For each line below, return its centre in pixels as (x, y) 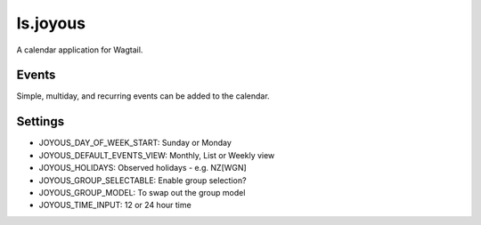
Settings (41, 121)
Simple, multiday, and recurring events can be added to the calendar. (143, 96)
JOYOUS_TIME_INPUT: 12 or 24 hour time (115, 205)
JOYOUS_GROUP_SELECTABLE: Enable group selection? (143, 180)
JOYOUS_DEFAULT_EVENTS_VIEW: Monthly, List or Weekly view (157, 155)
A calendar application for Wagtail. (80, 50)
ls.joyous (51, 23)
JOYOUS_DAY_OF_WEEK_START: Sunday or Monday (135, 143)
